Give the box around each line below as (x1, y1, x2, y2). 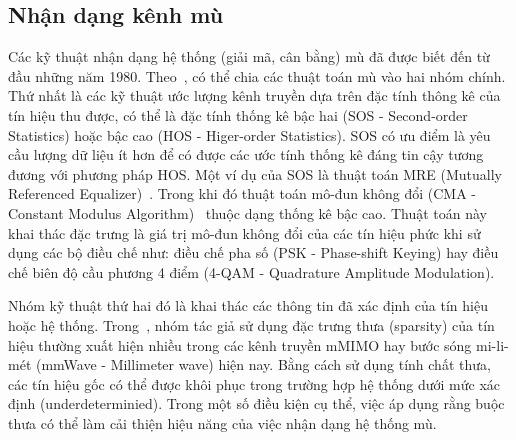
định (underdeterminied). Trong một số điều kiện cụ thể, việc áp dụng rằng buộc (8, 393, 505, 414)
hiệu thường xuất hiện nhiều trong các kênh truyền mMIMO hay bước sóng (8, 334, 472, 355)
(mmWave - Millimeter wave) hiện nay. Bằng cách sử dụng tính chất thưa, (35, 354, 491, 375)
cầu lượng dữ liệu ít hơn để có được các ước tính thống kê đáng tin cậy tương (8, 144, 484, 165)
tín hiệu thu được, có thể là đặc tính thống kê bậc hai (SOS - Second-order (8, 104, 468, 125)
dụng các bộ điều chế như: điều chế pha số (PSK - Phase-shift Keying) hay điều (8, 242, 499, 263)
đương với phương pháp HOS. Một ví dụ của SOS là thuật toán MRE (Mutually (8, 163, 503, 184)
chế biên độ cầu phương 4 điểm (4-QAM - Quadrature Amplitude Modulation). (8, 261, 495, 282)
